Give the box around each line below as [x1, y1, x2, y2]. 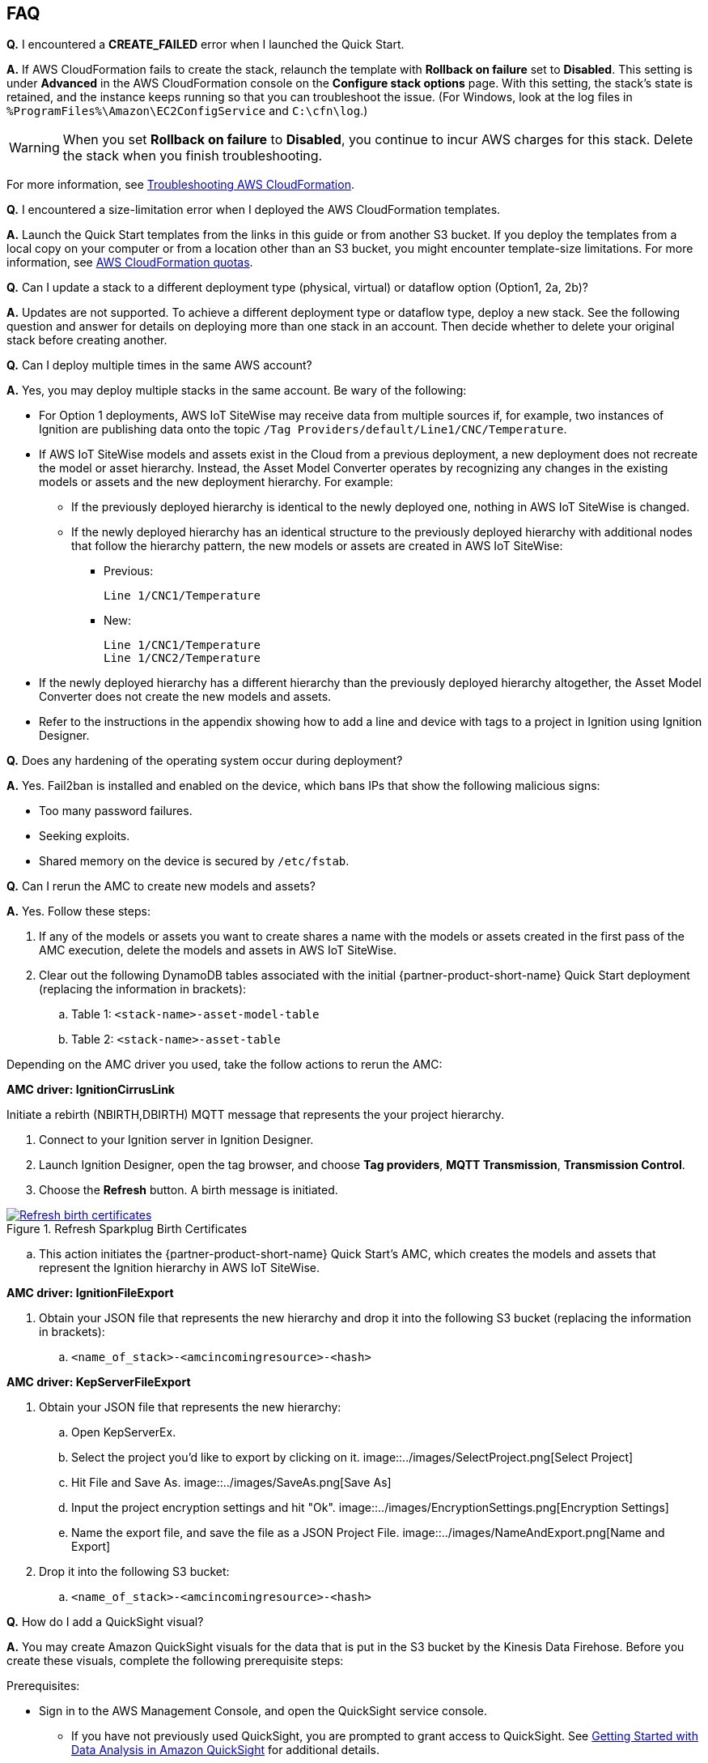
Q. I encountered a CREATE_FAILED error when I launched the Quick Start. [6, 37, 405, 52]
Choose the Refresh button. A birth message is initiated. [39, 1183, 338, 1197]
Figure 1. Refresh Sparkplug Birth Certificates [6, 1222, 248, 1236]
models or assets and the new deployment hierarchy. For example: [39, 475, 393, 489]
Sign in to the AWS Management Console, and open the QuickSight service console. [39, 1704, 488, 1718]
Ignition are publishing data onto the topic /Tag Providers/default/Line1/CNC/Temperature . [39, 422, 567, 437]
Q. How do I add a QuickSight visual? [6, 1615, 204, 1629]
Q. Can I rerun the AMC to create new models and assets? [6, 879, 316, 894]
